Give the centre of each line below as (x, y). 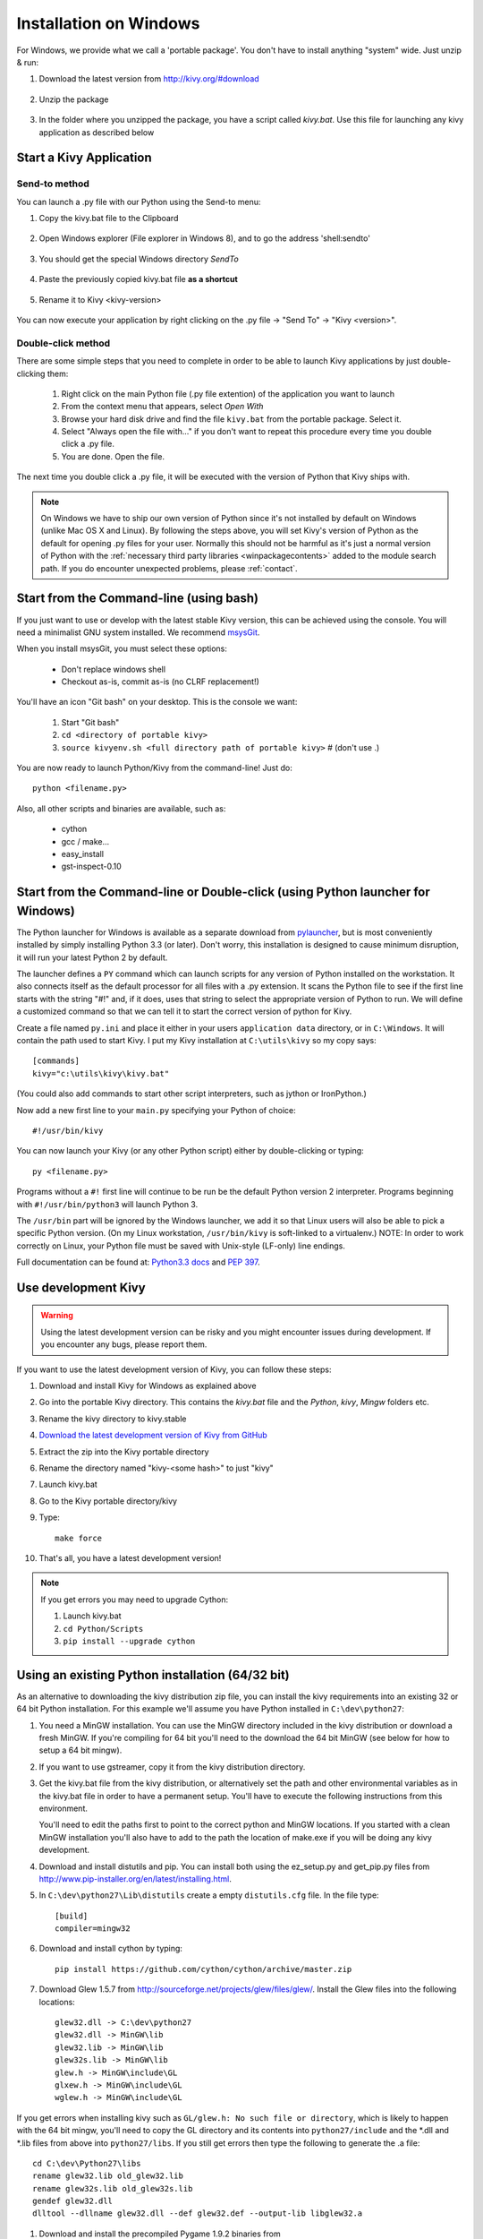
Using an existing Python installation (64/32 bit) (153, 1675)
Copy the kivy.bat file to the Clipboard (109, 219)
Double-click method (64, 343)
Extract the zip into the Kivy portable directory (124, 1452)
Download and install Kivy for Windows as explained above (148, 1386)
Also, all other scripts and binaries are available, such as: (121, 808)
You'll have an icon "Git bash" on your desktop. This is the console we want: (157, 702)
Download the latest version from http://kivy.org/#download (149, 79)
